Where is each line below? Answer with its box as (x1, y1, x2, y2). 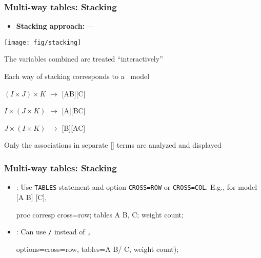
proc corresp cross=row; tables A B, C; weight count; (16, 209, 184, 220)
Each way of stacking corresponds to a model (4, 71, 150, 82)
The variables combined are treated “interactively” (4, 53, 163, 64)
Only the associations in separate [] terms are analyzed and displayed (4, 140, 222, 150)
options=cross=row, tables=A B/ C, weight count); (16, 243, 179, 254)
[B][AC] (62, 122, 86, 133)
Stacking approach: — (16, 21, 94, 31)
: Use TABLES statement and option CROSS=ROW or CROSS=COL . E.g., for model (16, 182, 257, 192)
